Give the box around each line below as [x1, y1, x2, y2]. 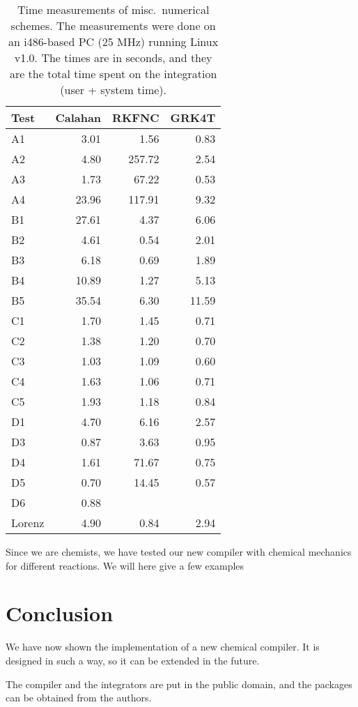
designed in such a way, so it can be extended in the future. [6, 653, 260, 667]
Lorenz [11, 515, 45, 531]
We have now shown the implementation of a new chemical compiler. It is [6, 639, 320, 654]
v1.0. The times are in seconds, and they [14, 50, 212, 66]
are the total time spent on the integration [9, 66, 217, 82]
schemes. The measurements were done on [10, 17, 216, 33]
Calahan [55, 109, 102, 126]
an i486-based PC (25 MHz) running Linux [8, 33, 219, 50]
